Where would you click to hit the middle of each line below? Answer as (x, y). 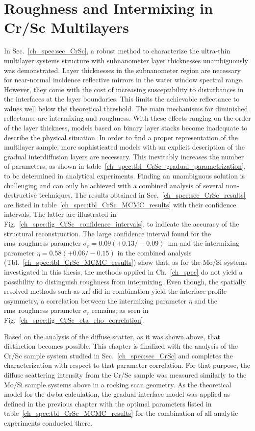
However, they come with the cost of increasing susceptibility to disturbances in (124, 89)
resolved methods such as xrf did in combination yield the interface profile (115, 291)
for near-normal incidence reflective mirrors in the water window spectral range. (124, 80)
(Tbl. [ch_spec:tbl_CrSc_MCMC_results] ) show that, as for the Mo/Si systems (126, 262)
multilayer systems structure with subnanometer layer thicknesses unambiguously (126, 60)
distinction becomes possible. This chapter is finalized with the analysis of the (121, 346)
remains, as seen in (120, 310)
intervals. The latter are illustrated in (60, 214)
